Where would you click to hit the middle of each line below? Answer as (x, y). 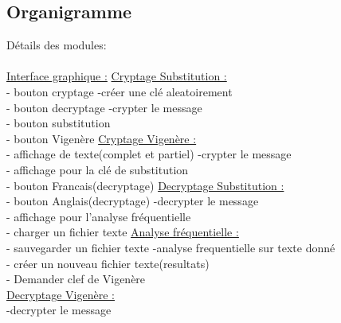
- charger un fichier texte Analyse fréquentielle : (123, 232)
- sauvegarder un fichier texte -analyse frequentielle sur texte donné (171, 247)
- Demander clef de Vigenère (76, 279)
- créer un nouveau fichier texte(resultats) (108, 263)
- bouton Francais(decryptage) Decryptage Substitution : (145, 185)
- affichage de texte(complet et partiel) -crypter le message (149, 154)
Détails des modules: (57, 45)
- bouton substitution (59, 123)
